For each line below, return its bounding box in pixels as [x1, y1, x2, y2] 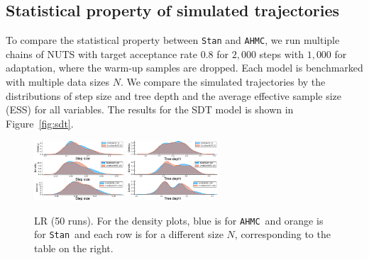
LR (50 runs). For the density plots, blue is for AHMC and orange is [34, 213, 324, 227]
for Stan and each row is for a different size [34, 227, 224, 242]
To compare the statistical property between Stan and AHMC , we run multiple [6, 33, 340, 47]
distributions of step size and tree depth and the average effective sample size [6, 88, 342, 103]
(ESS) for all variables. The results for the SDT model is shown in [6, 102, 294, 117]
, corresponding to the [234, 227, 331, 242]
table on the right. [34, 241, 114, 256]
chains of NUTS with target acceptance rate [6, 46, 198, 61]
